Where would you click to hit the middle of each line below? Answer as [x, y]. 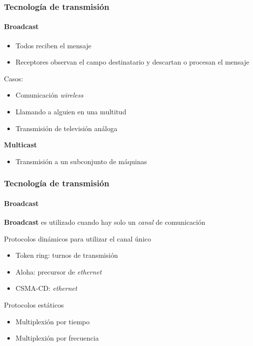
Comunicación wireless [49, 95]
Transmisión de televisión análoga [66, 128]
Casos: [14, 78]
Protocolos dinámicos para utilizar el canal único [78, 238]
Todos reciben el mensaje [53, 45]
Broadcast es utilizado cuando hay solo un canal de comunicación [105, 222]
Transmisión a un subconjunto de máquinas [81, 161]
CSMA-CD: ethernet [46, 288]
